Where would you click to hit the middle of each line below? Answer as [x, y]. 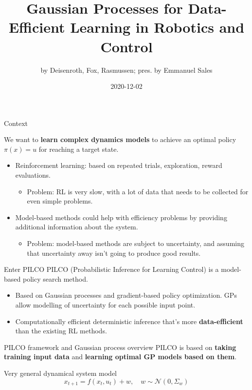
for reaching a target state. [79, 149]
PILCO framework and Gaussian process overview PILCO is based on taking [120, 347]
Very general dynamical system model [60, 373]
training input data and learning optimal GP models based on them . [120, 357]
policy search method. [55, 278]
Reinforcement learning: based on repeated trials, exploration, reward [119, 165]
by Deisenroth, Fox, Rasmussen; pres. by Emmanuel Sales [126, 70]
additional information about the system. [77, 227]
